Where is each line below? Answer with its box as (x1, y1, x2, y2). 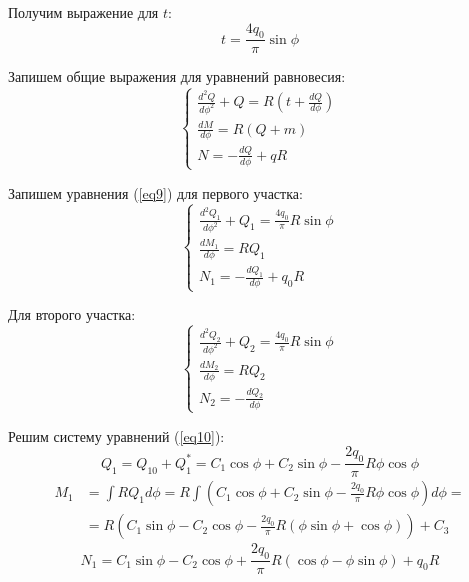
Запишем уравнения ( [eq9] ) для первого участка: (8, 182, 303, 203)
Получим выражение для (8, 2, 159, 22)
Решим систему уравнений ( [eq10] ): (8, 425, 225, 446)
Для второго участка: (8, 304, 136, 325)
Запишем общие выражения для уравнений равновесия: (8, 66, 346, 87)
